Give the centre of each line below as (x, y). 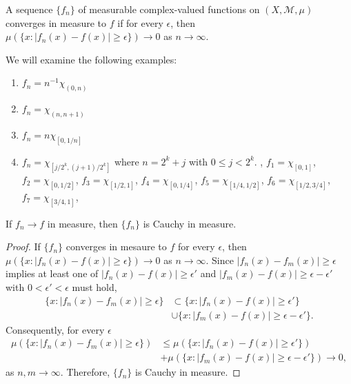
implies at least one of (52, 273)
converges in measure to (56, 22)
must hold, (94, 286)
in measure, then (82, 223)
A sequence (29, 9)
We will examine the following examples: (91, 59)
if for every (140, 22)
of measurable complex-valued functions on (169, 9)
